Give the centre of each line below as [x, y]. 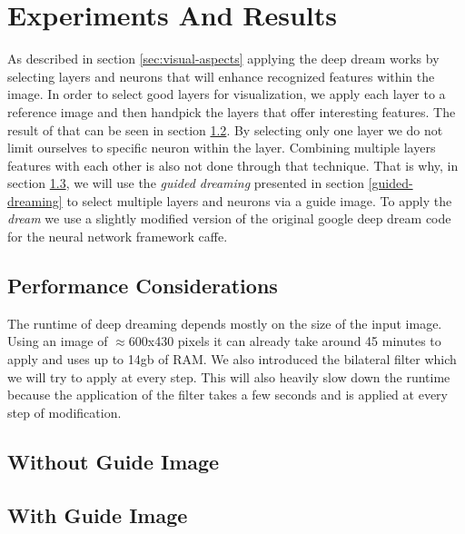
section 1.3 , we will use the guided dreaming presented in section [186, 183]
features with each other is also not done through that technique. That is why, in [233, 165]
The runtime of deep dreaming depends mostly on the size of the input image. [225, 323]
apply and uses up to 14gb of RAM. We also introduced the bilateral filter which [232, 359]
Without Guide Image [114, 461]
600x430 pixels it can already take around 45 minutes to [285, 341]
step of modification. [64, 412]
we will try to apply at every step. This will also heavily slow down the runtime [229, 376]
